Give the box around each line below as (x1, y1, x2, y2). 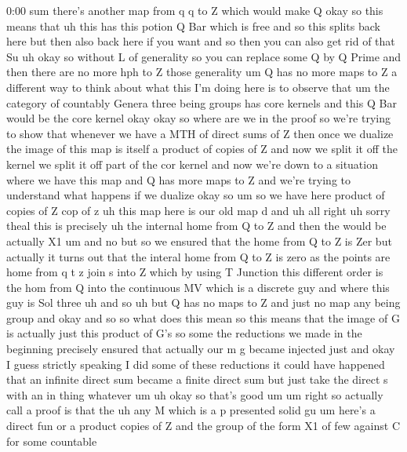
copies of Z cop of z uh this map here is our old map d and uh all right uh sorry (6, 202, 391, 218)
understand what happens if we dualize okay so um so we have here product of (6, 187, 385, 203)
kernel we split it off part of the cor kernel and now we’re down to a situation (6, 155, 378, 172)
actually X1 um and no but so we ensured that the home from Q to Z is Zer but (6, 232, 392, 249)
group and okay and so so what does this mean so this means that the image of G (6, 309, 400, 326)
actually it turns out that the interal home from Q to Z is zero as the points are (6, 248, 391, 264)
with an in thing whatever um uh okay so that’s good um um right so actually (6, 386, 383, 403)
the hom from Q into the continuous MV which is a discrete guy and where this (6, 279, 390, 295)
